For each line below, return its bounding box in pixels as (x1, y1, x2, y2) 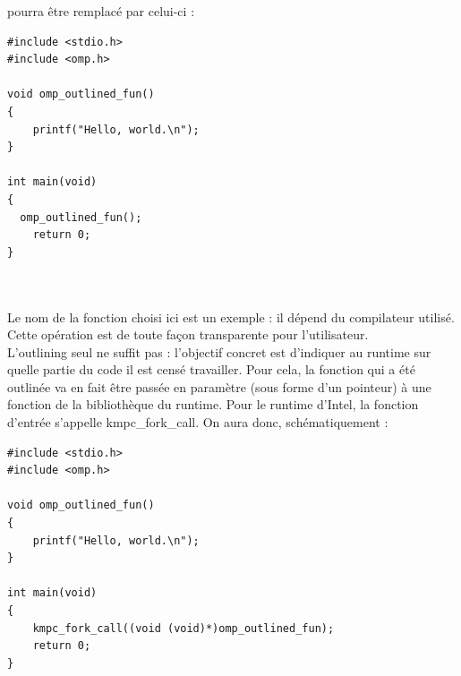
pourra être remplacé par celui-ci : (7, 2, 195, 20)
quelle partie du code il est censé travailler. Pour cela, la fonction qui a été (7, 360, 415, 379)
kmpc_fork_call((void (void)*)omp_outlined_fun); (32, 621, 335, 635)
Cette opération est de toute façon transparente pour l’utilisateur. (7, 325, 369, 344)
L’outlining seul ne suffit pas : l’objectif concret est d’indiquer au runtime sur (7, 342, 431, 361)
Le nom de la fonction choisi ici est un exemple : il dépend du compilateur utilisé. (7, 307, 455, 326)
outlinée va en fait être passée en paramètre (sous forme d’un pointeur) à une (7, 377, 431, 396)
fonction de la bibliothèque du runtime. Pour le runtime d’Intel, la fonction (7, 395, 419, 414)
